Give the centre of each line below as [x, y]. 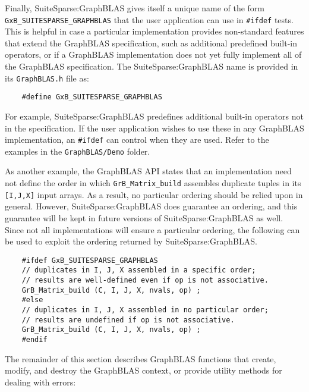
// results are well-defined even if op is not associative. [145, 280]
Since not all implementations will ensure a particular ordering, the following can [152, 229]
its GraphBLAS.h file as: [47, 78]
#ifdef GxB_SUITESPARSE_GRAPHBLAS [90, 260]
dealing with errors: [40, 382]
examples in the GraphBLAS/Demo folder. [78, 151]
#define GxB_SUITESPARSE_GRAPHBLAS [92, 97]
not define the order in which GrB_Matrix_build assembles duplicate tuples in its [153, 183]
